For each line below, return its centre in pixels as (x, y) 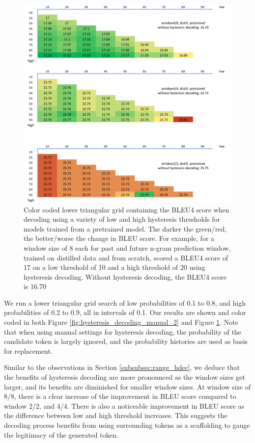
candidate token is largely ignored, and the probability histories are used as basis (126, 341)
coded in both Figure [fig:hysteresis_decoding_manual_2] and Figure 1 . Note (121, 322)
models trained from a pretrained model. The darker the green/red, (125, 228)
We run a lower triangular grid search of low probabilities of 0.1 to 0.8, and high (125, 302)
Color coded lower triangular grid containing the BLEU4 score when (127, 209)
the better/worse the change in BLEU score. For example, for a (119, 238)
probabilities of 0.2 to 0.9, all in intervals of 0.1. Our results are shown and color (125, 312)
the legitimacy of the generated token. (61, 434)
